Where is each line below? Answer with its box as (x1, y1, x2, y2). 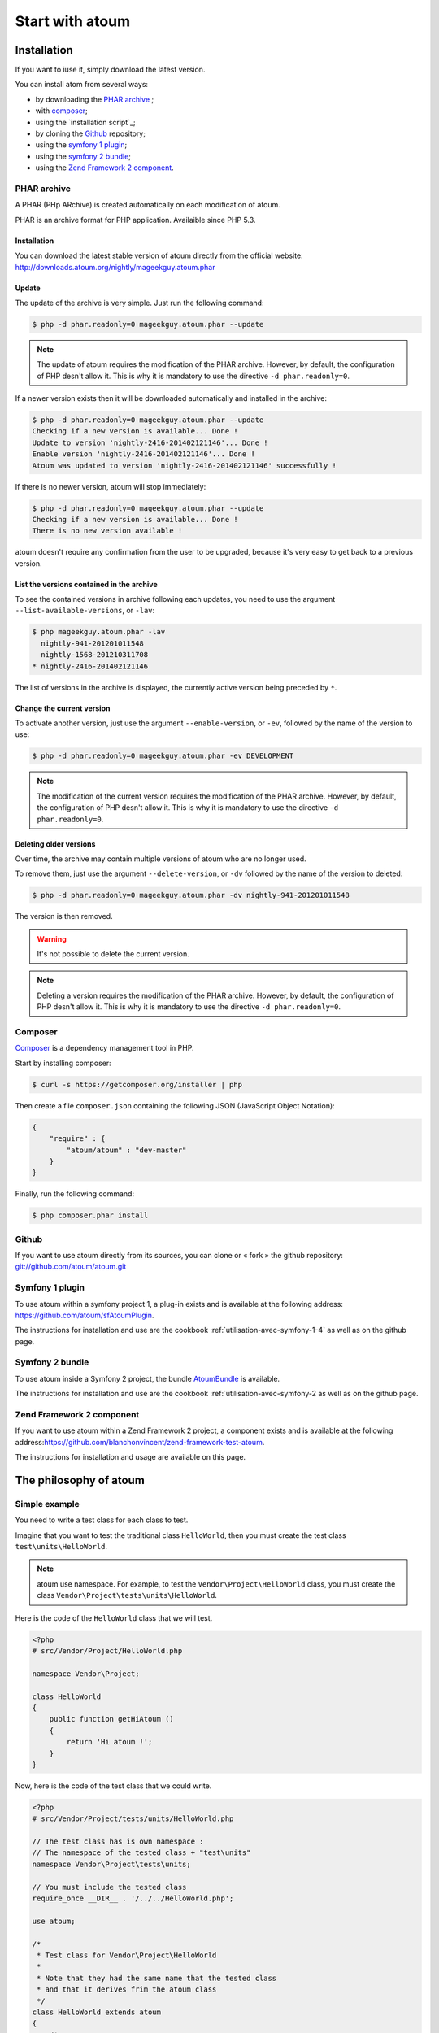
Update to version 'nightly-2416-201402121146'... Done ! (32, 438, 268, 447)
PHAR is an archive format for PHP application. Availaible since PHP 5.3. (15, 215, 256, 224)
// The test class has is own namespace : (32, 1837, 204, 1846)
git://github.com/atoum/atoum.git (15, 1261, 127, 1272)
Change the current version (15, 703, 111, 713)
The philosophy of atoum (15, 1473, 146, 1487)
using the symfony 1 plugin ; (35, 140, 128, 150)
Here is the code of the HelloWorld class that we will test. (15, 1613, 213, 1622)
